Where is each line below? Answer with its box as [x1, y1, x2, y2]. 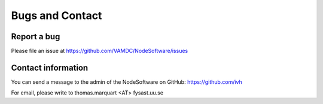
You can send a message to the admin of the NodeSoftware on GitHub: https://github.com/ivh [11, 78, 242, 86]
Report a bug [11, 31, 60, 42]
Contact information [11, 62, 89, 73]
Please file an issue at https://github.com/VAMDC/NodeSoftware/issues [11, 48, 188, 55]
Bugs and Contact [11, 9, 102, 22]
